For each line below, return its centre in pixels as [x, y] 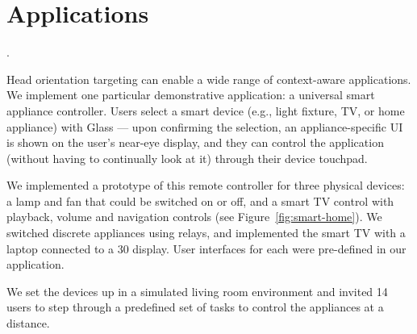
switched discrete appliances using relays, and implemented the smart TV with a [206, 233]
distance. [28, 323]
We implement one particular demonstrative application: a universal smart [191, 95]
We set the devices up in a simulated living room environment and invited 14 [197, 291]
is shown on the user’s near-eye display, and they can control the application [195, 142]
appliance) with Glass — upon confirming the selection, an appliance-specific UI [205, 126]
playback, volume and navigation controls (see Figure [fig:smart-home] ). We [194, 217]
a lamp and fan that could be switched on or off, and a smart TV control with [200, 200]
